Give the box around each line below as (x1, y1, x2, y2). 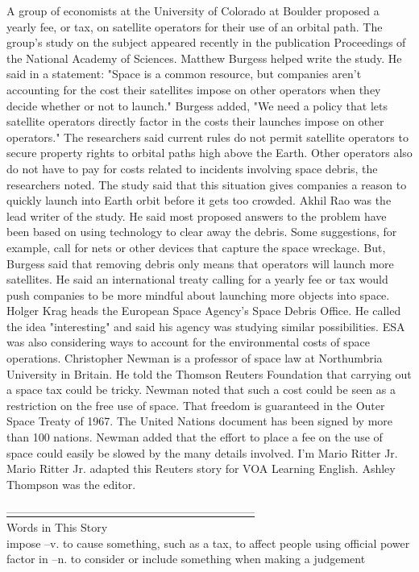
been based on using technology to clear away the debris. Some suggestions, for (6, 223, 397, 240)
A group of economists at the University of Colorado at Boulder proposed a (6, 2, 380, 19)
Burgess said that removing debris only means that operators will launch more (6, 255, 394, 271)
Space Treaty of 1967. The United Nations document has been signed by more (6, 412, 393, 429)
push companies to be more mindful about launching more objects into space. (6, 286, 390, 303)
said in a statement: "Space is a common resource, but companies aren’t (6, 65, 362, 82)
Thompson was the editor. (6, 475, 136, 492)
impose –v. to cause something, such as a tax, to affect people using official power (6, 534, 410, 551)
